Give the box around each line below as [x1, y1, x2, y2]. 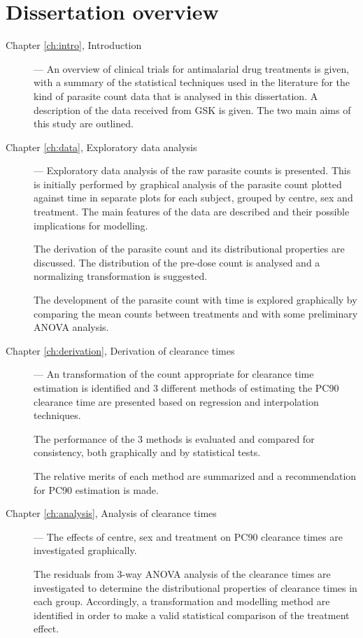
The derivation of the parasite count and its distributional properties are [34, 241, 345, 256]
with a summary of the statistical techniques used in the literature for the [34, 75, 350, 90]
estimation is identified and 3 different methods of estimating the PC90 [34, 381, 339, 395]
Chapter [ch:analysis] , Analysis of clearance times [6, 506, 217, 520]
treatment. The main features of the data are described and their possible [34, 204, 350, 219]
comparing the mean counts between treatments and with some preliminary [34, 306, 358, 320]
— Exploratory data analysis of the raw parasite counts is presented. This [34, 163, 351, 178]
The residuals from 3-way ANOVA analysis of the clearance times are [34, 566, 331, 581]
